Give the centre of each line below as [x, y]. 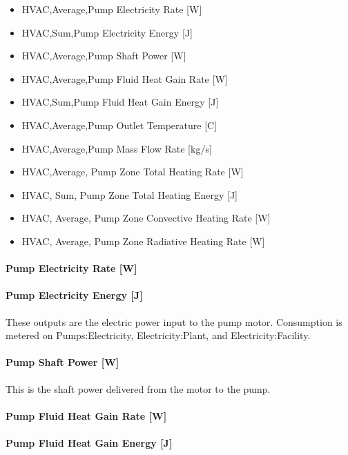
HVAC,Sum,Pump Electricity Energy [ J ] [107, 32]
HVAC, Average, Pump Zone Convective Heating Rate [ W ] [146, 218]
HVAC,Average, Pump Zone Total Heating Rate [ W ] [133, 172]
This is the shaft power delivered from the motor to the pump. [138, 388]
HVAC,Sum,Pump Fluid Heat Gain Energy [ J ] [120, 102]
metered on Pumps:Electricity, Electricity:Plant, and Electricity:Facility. [158, 335]
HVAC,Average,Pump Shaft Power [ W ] [104, 56]
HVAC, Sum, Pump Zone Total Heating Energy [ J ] [129, 194]
